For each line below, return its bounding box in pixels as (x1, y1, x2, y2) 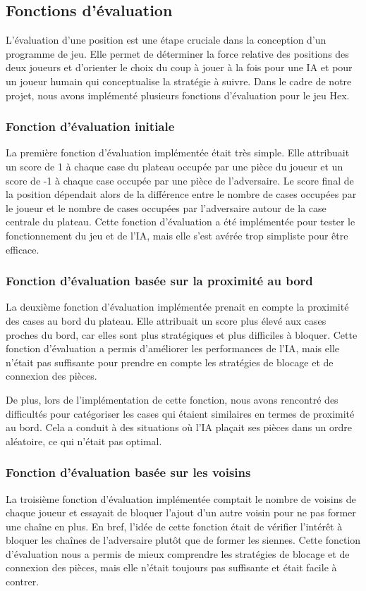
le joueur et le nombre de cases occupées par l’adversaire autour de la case (6, 200, 327, 215)
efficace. (6, 242, 39, 256)
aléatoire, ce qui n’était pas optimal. (6, 433, 162, 448)
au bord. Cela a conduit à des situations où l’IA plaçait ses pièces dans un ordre (6, 420, 353, 435)
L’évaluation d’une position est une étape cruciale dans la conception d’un (6, 32, 327, 47)
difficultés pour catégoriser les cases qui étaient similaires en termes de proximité (6, 406, 355, 421)
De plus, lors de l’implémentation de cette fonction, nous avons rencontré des (6, 392, 338, 406)
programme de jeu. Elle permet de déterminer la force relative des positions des (6, 46, 349, 61)
